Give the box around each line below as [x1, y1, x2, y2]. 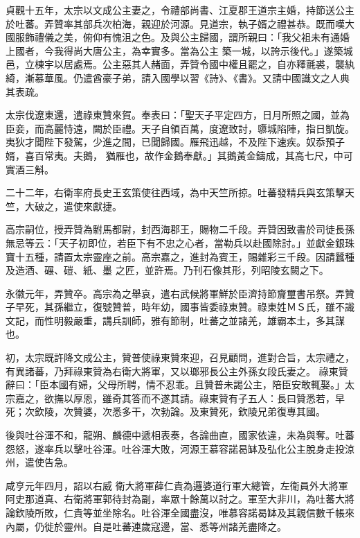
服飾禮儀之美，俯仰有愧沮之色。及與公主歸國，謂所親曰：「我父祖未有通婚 [15, 30, 350, 44]
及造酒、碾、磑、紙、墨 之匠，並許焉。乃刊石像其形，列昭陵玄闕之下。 [6, 263, 329, 277]
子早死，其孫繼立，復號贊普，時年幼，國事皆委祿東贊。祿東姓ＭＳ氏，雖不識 [6, 300, 354, 314]
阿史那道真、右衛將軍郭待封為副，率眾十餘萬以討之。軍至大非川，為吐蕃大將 [6, 492, 354, 506]
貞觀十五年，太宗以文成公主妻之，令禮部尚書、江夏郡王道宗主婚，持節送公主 [6, 3, 354, 17]
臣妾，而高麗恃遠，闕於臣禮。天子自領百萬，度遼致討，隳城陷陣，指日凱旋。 [6, 121, 354, 135]
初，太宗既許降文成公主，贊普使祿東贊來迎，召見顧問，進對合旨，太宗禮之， [6, 350, 354, 365]
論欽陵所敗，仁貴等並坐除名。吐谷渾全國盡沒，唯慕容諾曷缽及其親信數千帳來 [6, 505, 354, 519]
